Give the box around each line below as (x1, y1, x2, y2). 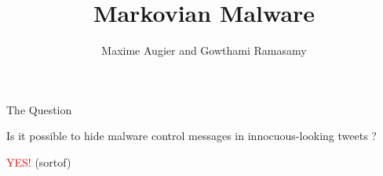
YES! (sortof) (6, 153, 71, 170)
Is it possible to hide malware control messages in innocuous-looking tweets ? (6, 128, 377, 144)
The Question (6, 101, 72, 117)
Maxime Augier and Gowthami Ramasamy (101, 42, 307, 59)
